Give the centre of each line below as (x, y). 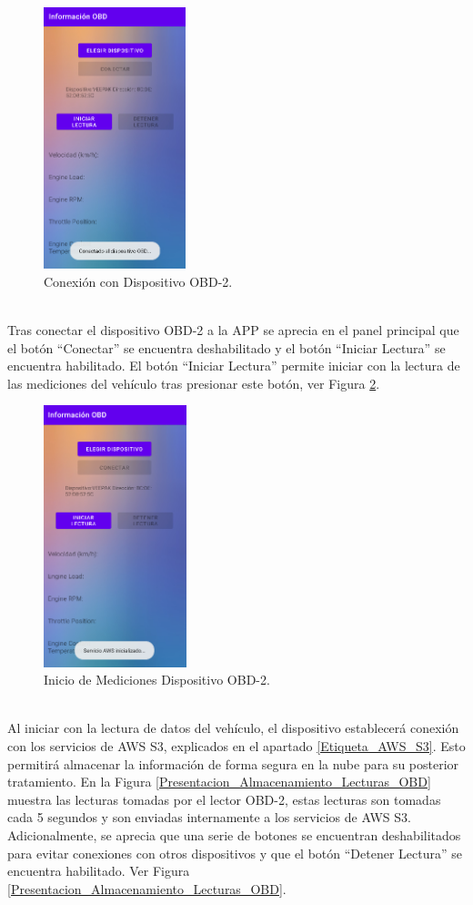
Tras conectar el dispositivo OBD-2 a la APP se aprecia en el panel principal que (233, 330)
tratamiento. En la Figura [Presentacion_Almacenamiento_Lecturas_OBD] (219, 782)
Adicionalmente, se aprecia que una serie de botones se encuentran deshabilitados (234, 834)
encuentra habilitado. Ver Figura (99, 871)
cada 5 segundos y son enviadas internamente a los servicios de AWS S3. (209, 817)
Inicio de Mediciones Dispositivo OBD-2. (157, 680)
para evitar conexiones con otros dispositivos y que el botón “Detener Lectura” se (235, 853)
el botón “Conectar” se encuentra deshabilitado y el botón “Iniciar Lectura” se (226, 347)
